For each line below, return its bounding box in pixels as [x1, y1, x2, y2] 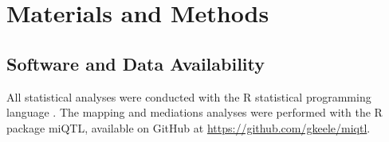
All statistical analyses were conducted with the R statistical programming [6, 88, 371, 105]
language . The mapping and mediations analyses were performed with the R [6, 104, 383, 121]
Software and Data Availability [6, 51, 265, 75]
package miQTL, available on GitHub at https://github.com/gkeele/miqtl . [6, 119, 371, 136]
